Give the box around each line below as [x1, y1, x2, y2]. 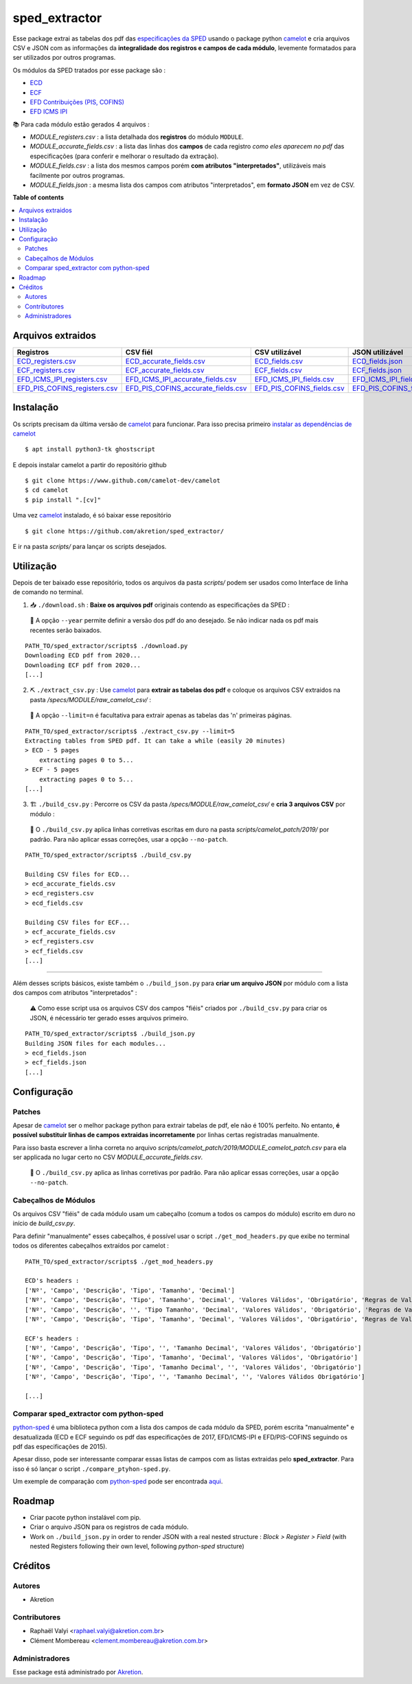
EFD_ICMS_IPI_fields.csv [254, 374, 334, 384]
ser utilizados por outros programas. [12, 54, 116, 62]
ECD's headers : [25, 1277, 80, 1285]
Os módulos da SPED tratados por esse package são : [12, 66, 166, 74]
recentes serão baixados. [30, 626, 102, 634]
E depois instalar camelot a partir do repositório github [12, 460, 168, 469]
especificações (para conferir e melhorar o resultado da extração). [30, 152, 219, 160]
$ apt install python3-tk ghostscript [25, 445, 156, 453]
